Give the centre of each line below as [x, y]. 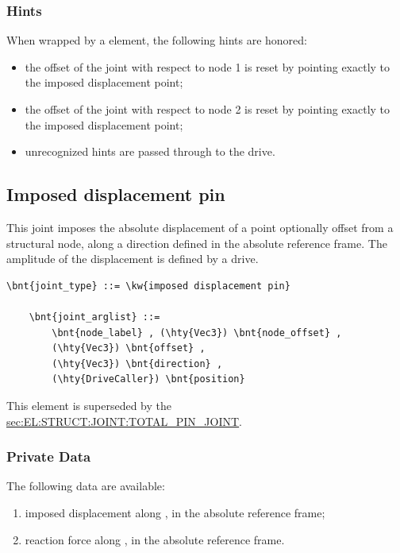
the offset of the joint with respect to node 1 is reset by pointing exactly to [208, 66]
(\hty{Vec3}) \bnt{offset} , [129, 348]
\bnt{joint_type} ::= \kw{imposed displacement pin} [148, 286]
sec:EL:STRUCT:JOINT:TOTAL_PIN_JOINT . [125, 421]
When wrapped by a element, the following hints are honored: [157, 40]
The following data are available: [86, 486]
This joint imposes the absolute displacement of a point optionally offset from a [200, 227]
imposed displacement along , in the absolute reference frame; [175, 512]
